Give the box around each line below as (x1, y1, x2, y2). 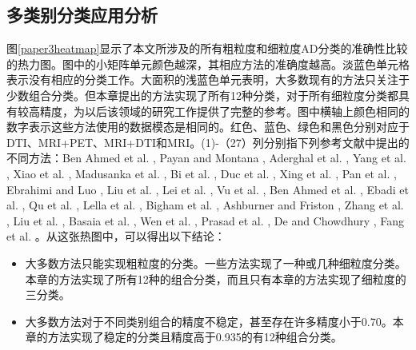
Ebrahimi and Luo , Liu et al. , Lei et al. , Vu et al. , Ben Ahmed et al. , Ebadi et (6, 181, 409, 197)
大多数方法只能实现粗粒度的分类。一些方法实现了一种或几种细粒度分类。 (25, 254, 406, 271)
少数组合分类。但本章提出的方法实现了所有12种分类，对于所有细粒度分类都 (6, 86, 398, 103)
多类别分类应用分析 (6, 2, 158, 27)
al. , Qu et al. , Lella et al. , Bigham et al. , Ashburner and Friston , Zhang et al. (6, 197, 404, 213)
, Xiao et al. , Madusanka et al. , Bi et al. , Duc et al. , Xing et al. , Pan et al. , (6, 165, 397, 181)
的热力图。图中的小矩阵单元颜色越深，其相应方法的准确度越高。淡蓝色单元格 (6, 55, 410, 72)
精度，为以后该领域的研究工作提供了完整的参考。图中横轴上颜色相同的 (39, 102, 410, 119)
